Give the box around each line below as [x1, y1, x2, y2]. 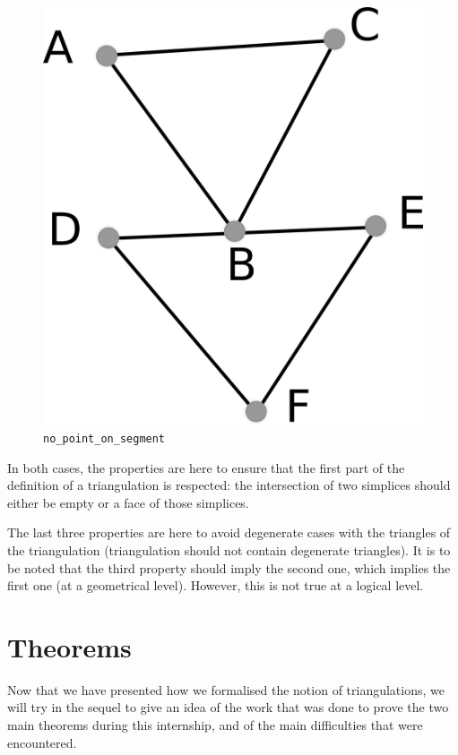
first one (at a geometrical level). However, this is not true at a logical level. [7, 576, 424, 595]
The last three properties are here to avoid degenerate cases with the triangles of [7, 523, 451, 542]
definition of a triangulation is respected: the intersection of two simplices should [7, 476, 451, 494]
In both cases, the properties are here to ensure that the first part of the [7, 458, 405, 476]
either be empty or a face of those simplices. [7, 493, 249, 511]
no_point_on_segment [43, 432, 166, 445]
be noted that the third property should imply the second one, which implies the [7, 558, 451, 577]
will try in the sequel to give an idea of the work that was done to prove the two [7, 698, 449, 716]
